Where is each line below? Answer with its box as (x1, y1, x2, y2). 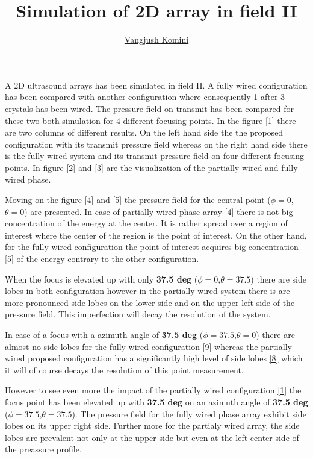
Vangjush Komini (124, 33, 189, 46)
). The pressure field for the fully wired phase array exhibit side (72, 407, 306, 420)
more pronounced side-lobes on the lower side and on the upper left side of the (5, 296, 295, 308)
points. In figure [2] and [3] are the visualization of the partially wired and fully (5, 161, 298, 173)
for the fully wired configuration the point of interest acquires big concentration (5, 240, 299, 253)
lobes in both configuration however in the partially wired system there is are (5, 284, 290, 297)
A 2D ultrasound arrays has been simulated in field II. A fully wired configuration (5, 78, 308, 91)
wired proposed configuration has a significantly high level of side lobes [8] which (5, 352, 303, 364)
